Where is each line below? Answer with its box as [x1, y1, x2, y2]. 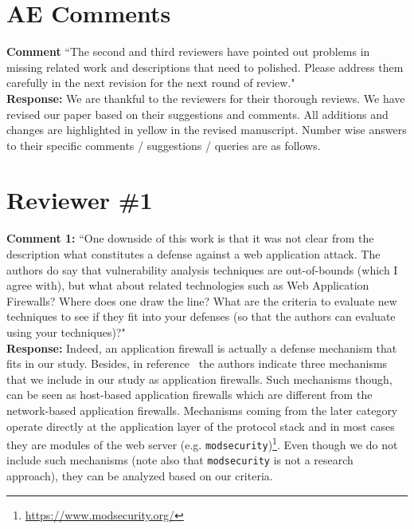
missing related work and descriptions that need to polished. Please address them [6, 58, 404, 75]
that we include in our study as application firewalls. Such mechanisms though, [6, 370, 393, 387]
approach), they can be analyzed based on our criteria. [6, 468, 273, 484]
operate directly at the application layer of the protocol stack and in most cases [6, 417, 395, 434]
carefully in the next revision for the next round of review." [6, 74, 295, 91]
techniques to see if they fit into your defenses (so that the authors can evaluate [6, 308, 396, 325]
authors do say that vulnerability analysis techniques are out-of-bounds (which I [6, 261, 398, 278]
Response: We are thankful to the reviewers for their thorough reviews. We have [6, 89, 405, 106]
